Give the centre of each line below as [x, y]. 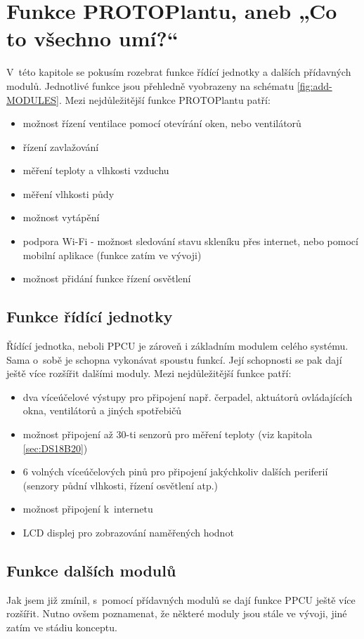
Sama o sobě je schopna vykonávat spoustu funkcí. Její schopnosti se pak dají [174, 359]
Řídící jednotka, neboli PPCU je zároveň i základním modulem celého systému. [177, 346]
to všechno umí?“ [92, 38]
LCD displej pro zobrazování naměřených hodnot [128, 532]
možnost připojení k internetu [88, 509]
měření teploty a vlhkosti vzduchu [96, 170]
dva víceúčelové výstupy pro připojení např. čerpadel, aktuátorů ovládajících [188, 396]
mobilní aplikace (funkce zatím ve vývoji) [112, 255]
